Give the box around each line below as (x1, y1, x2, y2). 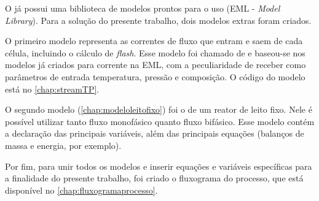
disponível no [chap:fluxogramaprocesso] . (5, 183, 158, 196)
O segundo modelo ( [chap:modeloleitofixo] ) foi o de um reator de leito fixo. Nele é (5, 103, 312, 116)
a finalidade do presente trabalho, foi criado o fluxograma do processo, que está (5, 172, 304, 184)
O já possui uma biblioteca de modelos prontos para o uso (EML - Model (5, 2, 280, 14)
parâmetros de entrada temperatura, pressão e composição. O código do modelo (5, 70, 305, 83)
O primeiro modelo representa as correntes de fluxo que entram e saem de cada (5, 34, 303, 47)
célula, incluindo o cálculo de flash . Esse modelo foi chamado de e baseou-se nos (5, 46, 305, 59)
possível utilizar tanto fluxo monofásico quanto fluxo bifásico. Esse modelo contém (5, 115, 315, 127)
